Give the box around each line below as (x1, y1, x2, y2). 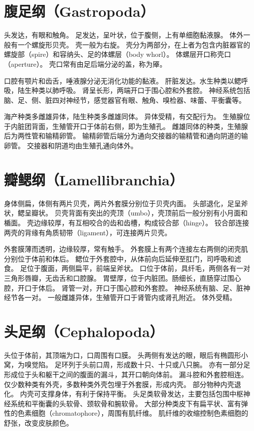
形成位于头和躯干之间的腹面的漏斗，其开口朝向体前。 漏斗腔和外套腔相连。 (4, 369, 248, 380)
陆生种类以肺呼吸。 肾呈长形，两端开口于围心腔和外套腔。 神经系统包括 (17, 85, 251, 95)
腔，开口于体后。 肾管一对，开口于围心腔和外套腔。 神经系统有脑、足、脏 (4, 282, 244, 293)
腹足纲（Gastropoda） (4, 1, 154, 21)
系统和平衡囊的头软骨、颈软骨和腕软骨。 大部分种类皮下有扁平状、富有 (10, 398, 241, 408)
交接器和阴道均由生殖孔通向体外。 (27, 140, 138, 151)
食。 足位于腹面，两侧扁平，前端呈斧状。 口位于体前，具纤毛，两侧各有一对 (4, 263, 251, 273)
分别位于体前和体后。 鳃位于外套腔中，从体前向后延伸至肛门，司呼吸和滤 (4, 253, 241, 263)
